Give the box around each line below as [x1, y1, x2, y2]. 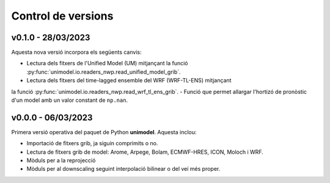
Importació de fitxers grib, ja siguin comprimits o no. [26, 140, 158, 147]
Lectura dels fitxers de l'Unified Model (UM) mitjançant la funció [26, 60, 188, 67]
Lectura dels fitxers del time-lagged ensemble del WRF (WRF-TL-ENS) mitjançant [26, 77, 232, 84]
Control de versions [11, 9, 114, 23]
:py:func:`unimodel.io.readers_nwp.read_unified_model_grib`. [26, 68, 181, 76]
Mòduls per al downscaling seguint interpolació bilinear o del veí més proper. [26, 165, 221, 173]
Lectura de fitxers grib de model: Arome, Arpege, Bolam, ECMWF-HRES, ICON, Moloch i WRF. [26, 148, 264, 156]
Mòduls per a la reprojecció [26, 157, 96, 164]
